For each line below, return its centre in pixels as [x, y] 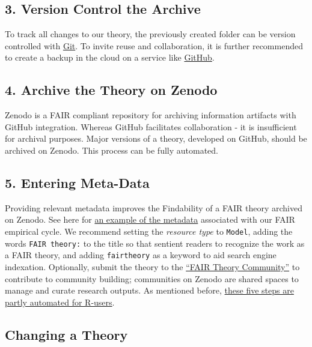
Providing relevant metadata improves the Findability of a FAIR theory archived [154, 207]
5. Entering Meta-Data [77, 182]
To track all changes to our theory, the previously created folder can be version [150, 34]
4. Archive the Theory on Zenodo [111, 90]
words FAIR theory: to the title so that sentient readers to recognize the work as [155, 243]
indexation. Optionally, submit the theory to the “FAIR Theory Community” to [152, 266]
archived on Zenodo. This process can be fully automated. [112, 150]
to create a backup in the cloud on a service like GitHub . [110, 57]
